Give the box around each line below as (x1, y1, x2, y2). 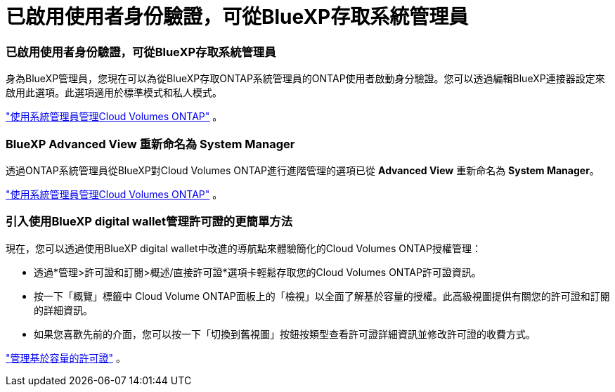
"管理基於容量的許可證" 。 (6, 351, 126, 364)
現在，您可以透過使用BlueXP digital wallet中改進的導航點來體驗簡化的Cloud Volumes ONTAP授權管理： (6, 242, 481, 254)
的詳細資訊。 (34, 303, 93, 316)
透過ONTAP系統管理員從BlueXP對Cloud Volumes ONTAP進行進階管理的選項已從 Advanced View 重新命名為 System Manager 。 (6, 164, 600, 176)
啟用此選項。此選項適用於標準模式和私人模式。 (6, 86, 222, 99)
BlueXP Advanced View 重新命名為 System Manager (6, 136, 295, 151)
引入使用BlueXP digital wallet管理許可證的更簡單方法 (6, 214, 293, 229)
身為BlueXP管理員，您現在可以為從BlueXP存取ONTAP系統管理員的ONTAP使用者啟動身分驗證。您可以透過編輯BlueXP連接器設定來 (6, 72, 605, 85)
